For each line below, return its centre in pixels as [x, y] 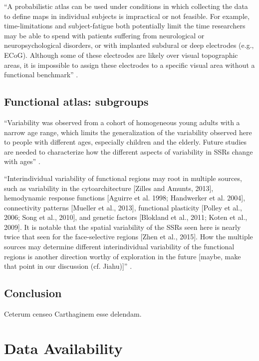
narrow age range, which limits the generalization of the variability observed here [128, 132]
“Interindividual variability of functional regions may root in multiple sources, [123, 178]
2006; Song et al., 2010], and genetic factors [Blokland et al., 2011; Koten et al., [126, 217]
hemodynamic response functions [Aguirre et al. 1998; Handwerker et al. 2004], [125, 198]
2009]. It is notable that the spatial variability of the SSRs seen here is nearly [123, 227]
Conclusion [33, 293]
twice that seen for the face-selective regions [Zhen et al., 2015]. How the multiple [129, 237]
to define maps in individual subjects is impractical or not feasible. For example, [127, 16]
